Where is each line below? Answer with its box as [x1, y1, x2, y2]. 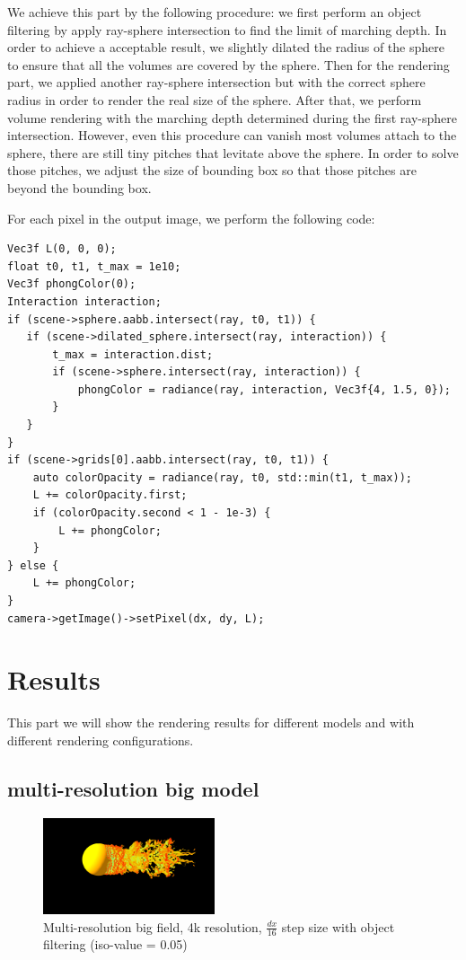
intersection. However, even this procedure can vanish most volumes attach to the [7, 126, 457, 145]
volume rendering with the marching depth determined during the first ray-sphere [7, 108, 458, 127]
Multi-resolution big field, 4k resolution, [43, 917, 262, 936]
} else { [7, 559, 59, 572]
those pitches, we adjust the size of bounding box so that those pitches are [7, 161, 417, 180]
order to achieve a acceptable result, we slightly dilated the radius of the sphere [7, 38, 444, 57]
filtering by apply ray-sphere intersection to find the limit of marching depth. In [7, 20, 447, 39]
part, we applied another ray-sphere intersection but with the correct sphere [7, 73, 426, 92]
